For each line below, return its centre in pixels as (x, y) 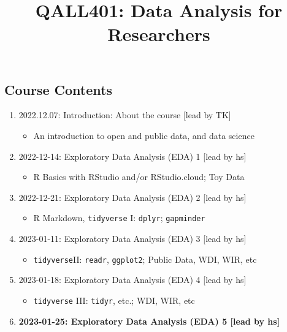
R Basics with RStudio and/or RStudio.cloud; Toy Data (139, 177)
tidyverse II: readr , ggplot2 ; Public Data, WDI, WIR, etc (145, 259)
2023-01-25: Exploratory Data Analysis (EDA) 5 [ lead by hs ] (149, 321)
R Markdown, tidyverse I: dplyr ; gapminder (119, 218)
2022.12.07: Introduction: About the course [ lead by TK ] (125, 115)
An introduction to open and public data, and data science (144, 135)
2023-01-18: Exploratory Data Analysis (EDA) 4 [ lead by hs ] (132, 280)
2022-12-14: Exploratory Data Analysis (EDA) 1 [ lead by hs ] (132, 156)
